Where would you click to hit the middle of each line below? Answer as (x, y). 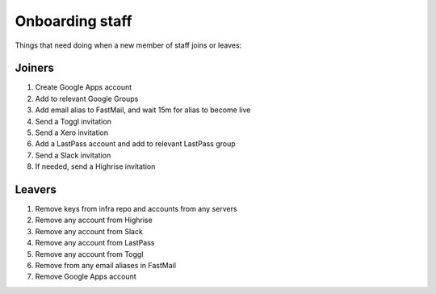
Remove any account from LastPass (95, 243)
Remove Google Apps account (86, 277)
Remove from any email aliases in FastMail (106, 266)
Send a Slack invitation (73, 155)
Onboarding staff (73, 21)
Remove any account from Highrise (94, 220)
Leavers (36, 189)
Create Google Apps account (84, 87)
